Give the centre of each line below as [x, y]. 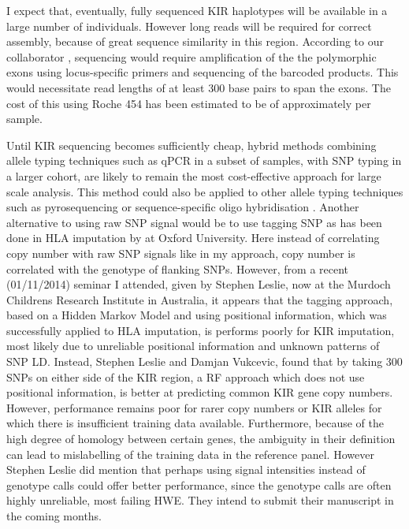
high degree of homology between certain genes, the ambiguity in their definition [201, 439]
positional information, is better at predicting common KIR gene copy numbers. [200, 392]
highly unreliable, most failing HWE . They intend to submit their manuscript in [200, 500]
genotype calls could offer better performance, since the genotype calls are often [199, 484]
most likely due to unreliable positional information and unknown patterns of [193, 346]
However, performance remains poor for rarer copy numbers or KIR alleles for [194, 407]
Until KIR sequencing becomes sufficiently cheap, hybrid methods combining [191, 145]
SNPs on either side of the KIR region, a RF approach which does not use [186, 376]
